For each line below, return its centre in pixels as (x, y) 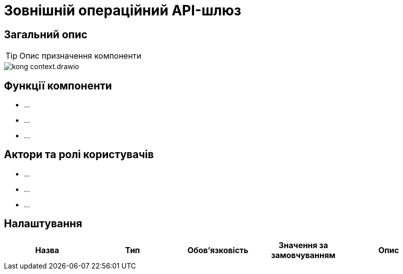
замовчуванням (303, 255)
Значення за (303, 245)
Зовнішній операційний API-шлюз (123, 10)
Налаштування (43, 224)
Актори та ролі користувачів (79, 155)
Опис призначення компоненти (81, 56)
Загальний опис (46, 34)
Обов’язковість (218, 250)
